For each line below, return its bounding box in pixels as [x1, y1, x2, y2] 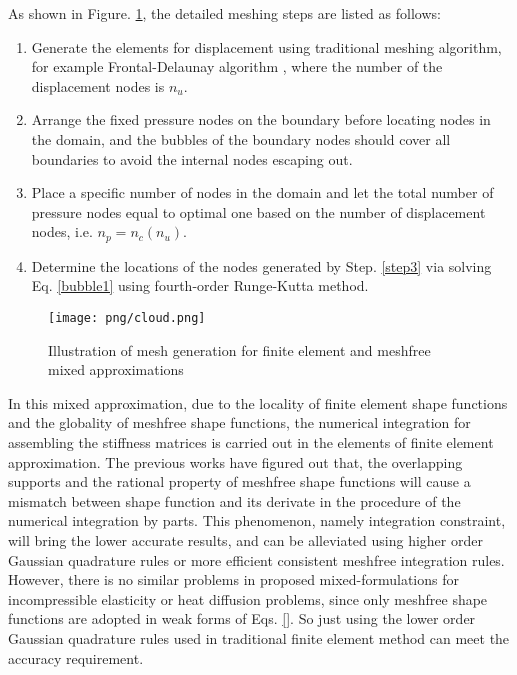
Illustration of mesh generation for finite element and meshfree [48, 339, 431, 360]
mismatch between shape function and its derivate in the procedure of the [8, 490, 461, 511]
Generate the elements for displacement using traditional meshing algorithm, [31, 36, 502, 57]
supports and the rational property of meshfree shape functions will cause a [8, 471, 471, 492]
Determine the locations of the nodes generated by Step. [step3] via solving [31, 255, 492, 276]
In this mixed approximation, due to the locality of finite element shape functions [8, 392, 508, 413]
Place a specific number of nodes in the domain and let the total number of [31, 182, 494, 203]
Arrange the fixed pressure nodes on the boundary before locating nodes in [31, 109, 491, 130]
